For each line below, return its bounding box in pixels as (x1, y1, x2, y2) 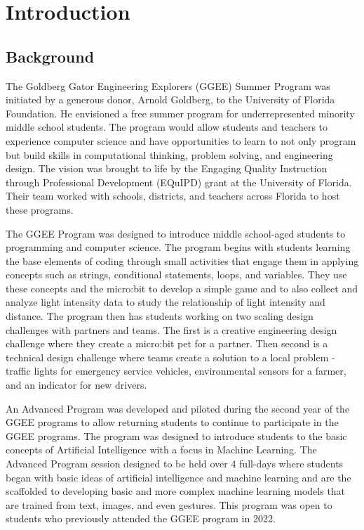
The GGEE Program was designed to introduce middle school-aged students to (6, 226, 346, 240)
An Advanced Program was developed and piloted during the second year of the (6, 401, 350, 415)
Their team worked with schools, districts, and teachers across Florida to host (6, 188, 340, 203)
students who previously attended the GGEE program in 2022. (6, 511, 276, 526)
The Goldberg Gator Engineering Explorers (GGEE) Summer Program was (6, 78, 330, 93)
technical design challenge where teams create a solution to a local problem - (6, 349, 335, 364)
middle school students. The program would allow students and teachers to (6, 119, 328, 134)
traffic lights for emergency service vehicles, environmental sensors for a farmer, (6, 363, 346, 378)
